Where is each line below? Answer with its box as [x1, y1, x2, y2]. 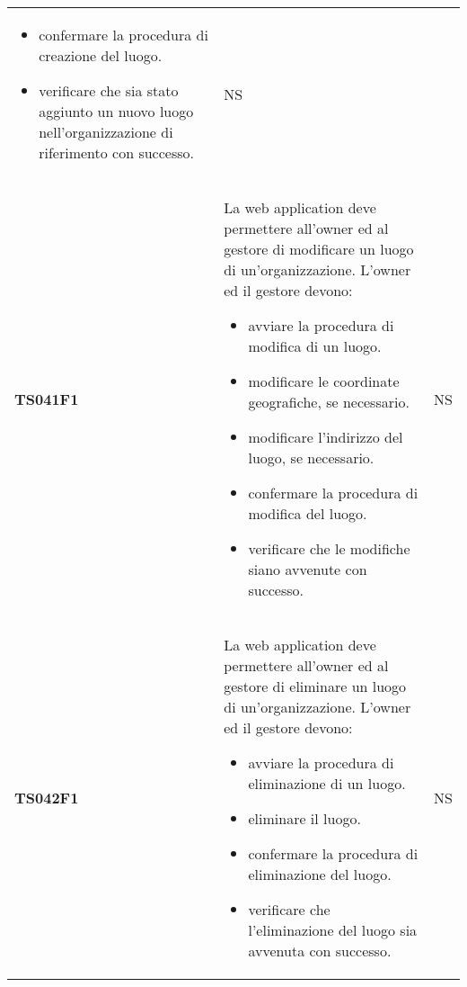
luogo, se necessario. [248, 447, 374, 468]
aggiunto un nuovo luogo [39, 101, 194, 121]
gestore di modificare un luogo [224, 238, 414, 259]
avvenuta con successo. [248, 940, 392, 961]
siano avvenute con [248, 559, 367, 579]
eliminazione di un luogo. [248, 773, 406, 794]
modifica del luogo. [248, 503, 367, 524]
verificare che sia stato [39, 80, 179, 101]
